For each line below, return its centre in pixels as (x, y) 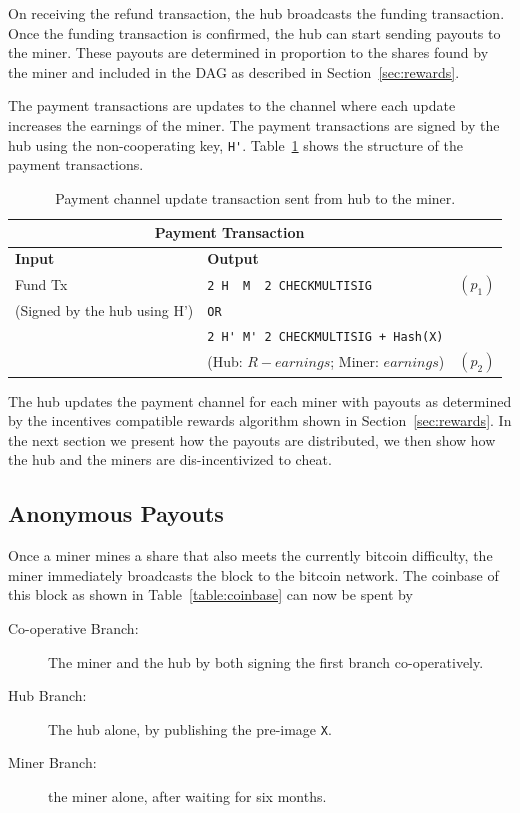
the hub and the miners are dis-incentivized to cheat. (170, 459)
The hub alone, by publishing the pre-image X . (190, 728)
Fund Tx (41, 284)
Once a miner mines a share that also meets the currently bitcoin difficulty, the (250, 555)
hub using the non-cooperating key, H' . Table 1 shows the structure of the (236, 144)
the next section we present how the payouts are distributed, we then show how (252, 439)
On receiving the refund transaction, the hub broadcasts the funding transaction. (256, 13)
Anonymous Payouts (116, 513)
